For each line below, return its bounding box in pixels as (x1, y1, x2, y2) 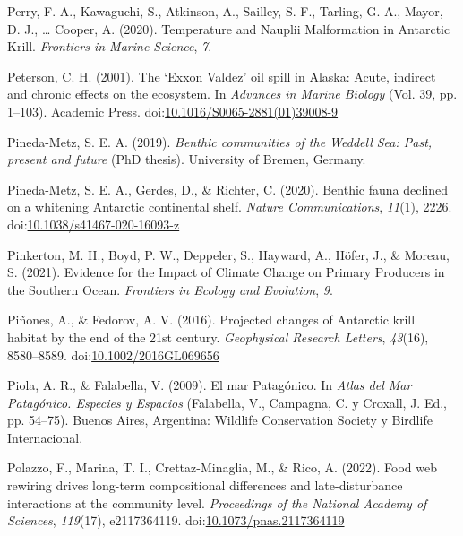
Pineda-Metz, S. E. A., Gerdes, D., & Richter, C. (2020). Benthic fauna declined (7, 179, 449, 198)
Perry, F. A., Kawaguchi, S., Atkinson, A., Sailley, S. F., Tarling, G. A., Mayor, (7, 2, 443, 20)
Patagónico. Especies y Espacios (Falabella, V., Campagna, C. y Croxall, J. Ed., (7, 393, 448, 411)
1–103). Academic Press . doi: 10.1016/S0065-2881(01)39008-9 (7, 101, 339, 120)
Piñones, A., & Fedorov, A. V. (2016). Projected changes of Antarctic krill (7, 310, 416, 329)
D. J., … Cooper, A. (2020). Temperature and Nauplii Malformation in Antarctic (7, 19, 450, 38)
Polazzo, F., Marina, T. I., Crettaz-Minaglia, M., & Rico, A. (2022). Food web (7, 458, 437, 477)
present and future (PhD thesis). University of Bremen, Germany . (7, 150, 366, 169)
